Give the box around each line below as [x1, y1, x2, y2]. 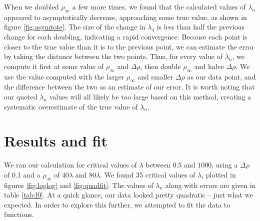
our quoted [4, 91, 37, 101]
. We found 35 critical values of [100, 169, 195, 179]
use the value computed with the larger [4, 71, 124, 81]
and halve [194, 60, 224, 71]
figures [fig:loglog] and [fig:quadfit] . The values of [4, 179, 153, 190]
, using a [211, 159, 238, 170]
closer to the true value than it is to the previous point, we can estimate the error [4, 41, 254, 51]
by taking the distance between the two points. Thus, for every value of [4, 51, 223, 61]
